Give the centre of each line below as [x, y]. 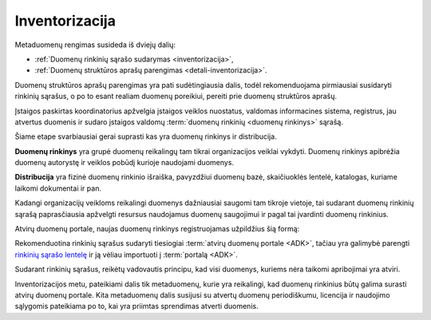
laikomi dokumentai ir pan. [58, 188]
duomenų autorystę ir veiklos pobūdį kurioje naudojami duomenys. [125, 163]
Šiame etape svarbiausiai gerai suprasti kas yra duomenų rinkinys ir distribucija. [146, 136]
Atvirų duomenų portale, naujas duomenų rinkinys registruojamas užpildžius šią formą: [157, 229]
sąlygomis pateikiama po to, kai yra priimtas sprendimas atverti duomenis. [136, 306]
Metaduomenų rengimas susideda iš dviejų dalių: [95, 45]
